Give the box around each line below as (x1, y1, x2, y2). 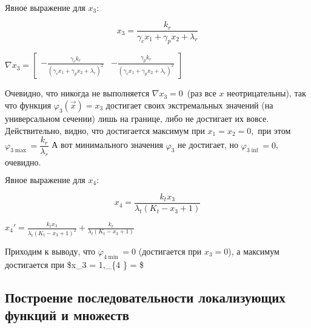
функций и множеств (5, 306, 130, 324)
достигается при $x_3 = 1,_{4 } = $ (5, 258, 144, 270)
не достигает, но (178, 138, 239, 151)
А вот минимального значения (52, 138, 163, 151)
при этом (258, 124, 291, 136)
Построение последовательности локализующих (5, 287, 286, 306)
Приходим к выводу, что (5, 244, 96, 257)
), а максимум (228, 244, 279, 257)
